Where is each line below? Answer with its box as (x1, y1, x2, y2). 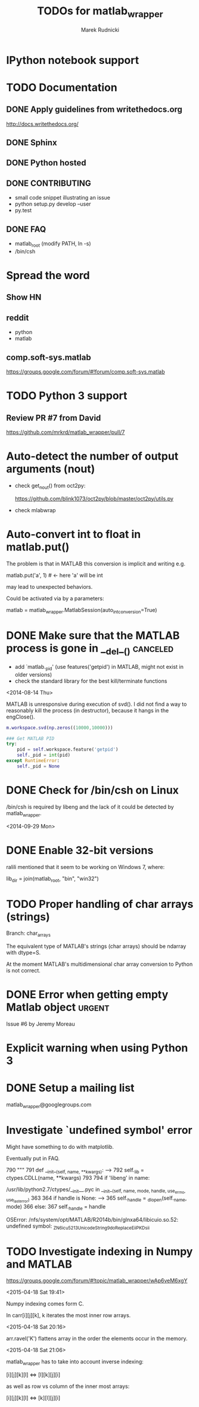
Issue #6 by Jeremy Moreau (6, 1020, 76, 1027)
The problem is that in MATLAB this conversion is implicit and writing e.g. (6, 560, 186, 567)
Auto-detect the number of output (6, 449, 179, 463)
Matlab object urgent (6, 1001, 110, 1014)
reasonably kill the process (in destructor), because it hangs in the (6, 706, 169, 714)
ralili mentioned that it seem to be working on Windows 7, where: (6, 863, 165, 870)
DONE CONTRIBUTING (6, 178, 91, 188)
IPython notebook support (6, 53, 139, 67)
